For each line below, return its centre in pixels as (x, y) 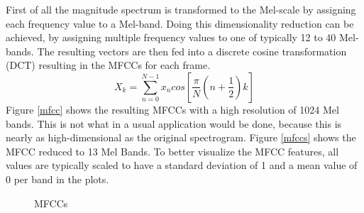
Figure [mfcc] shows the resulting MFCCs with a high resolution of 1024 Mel (172, 109)
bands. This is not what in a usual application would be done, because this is (174, 123)
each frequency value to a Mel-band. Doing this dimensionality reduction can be (180, 23)
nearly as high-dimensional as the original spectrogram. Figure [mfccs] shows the (181, 137)
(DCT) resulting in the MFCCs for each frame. (108, 65)
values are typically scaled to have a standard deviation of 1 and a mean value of (182, 165)
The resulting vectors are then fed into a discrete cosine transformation (192, 51)
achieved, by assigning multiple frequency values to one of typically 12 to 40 (171, 37)
